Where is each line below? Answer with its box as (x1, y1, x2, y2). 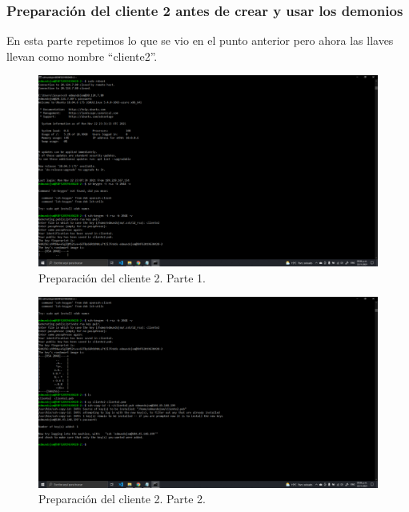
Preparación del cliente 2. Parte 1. (38, 269, 206, 286)
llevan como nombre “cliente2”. (6, 47, 158, 64)
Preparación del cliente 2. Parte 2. (38, 490, 206, 507)
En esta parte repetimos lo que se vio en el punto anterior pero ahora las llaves (6, 32, 394, 49)
